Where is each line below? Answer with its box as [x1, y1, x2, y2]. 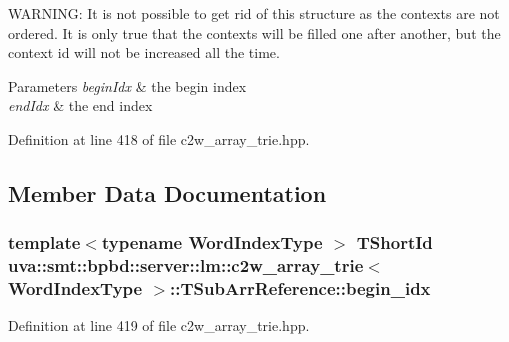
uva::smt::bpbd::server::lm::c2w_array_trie [8, 253, 364, 278]
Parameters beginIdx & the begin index [8, 75, 247, 96]
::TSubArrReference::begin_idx [170, 276, 431, 301]
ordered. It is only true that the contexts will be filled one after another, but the [8, 22, 501, 43]
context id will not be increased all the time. [8, 42, 280, 63]
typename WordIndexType [101, 230, 323, 255]
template [8, 230, 81, 255]
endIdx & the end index [8, 95, 153, 116]
